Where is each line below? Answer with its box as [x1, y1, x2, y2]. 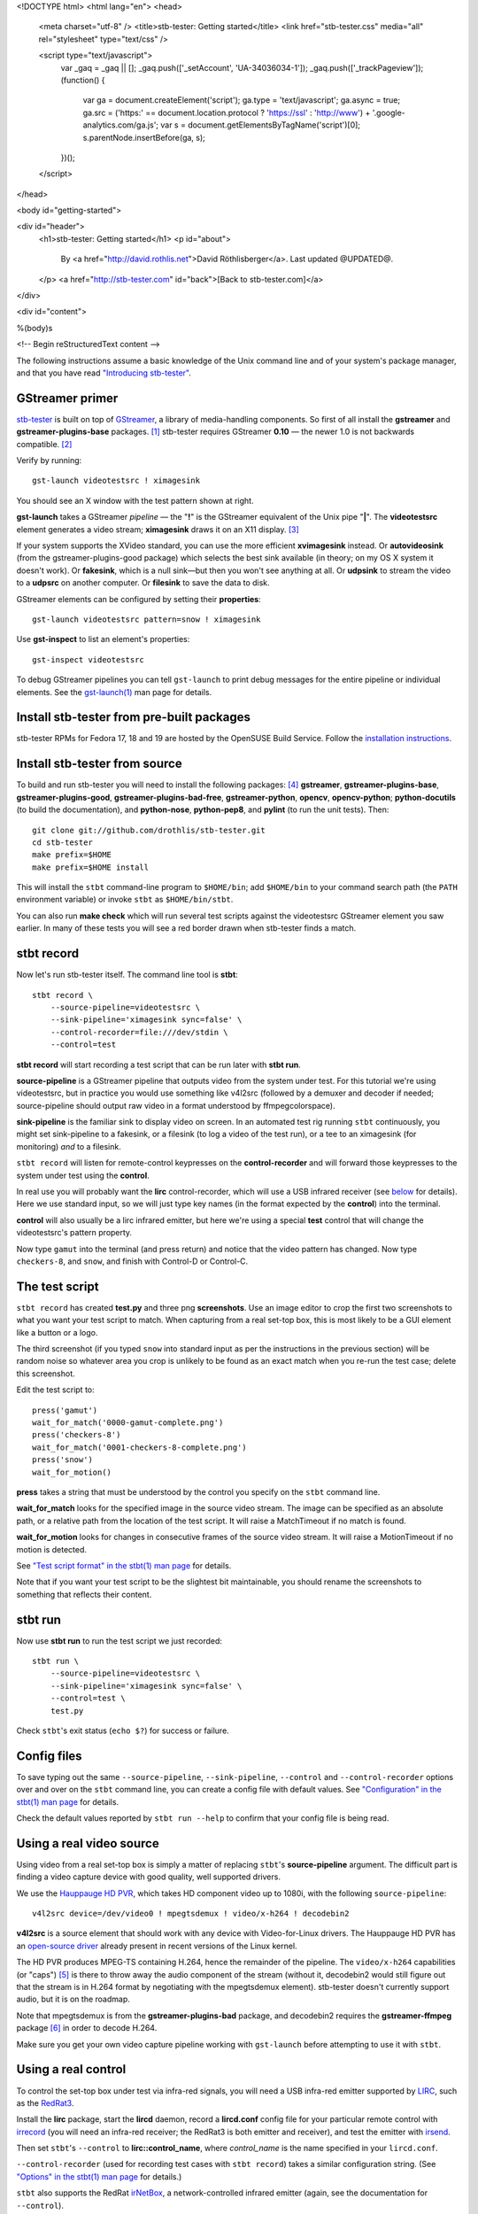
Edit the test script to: [16, 1384, 95, 1395]
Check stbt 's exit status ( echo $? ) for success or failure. [16, 1725, 229, 1736]
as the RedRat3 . [16, 2097, 74, 2108]
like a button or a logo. [16, 1327, 98, 1337]
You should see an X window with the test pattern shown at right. [16, 495, 254, 506]
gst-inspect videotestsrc [32, 654, 145, 664]
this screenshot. [16, 1368, 75, 1379]
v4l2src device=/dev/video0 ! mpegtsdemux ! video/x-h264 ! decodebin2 [32, 1908, 350, 1919]
